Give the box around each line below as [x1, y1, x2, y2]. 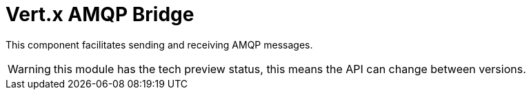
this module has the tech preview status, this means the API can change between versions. [53, 62, 526, 76]
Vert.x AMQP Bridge [6, 3, 194, 26]
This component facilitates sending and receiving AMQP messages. [6, 38, 313, 51]
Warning [8, 62, 51, 76]
